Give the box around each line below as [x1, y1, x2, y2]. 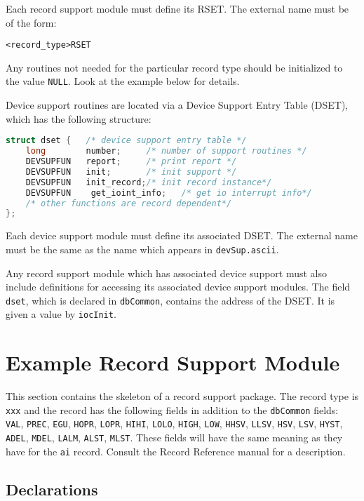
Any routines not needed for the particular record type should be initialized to [6, 60, 343, 74]
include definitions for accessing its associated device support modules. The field [6, 279, 351, 294]
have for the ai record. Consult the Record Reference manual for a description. [6, 443, 346, 458]
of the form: [6, 15, 57, 29]
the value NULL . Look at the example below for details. [6, 74, 240, 88]
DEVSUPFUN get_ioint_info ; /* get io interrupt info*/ [25, 187, 312, 198]
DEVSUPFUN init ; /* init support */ [25, 166, 237, 177]
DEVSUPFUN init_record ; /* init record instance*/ [25, 177, 272, 187]
